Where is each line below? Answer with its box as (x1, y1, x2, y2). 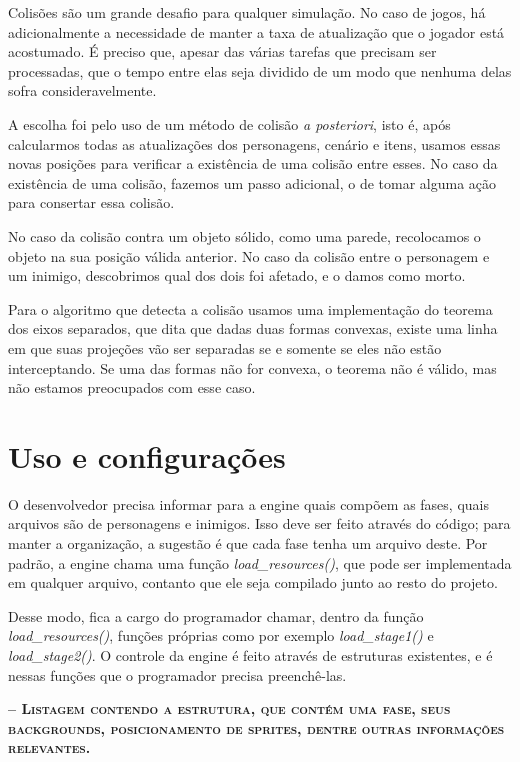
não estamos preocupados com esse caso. (8, 377, 256, 398)
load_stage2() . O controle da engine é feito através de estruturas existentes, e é (8, 644, 493, 665)
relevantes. (8, 737, 91, 758)
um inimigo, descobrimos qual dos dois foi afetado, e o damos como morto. (8, 265, 466, 286)
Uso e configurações (8, 435, 286, 476)
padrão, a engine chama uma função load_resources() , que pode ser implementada (8, 552, 512, 573)
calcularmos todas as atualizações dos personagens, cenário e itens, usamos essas (8, 133, 501, 154)
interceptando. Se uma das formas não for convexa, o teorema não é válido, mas (8, 357, 497, 378)
